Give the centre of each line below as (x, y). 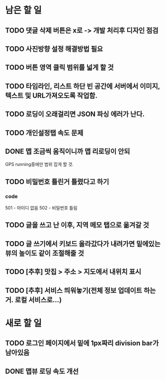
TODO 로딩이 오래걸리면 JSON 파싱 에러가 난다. (75, 114)
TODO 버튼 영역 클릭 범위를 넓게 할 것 (59, 67)
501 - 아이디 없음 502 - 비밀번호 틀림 (41, 208)
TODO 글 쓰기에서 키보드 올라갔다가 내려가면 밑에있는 (83, 244)
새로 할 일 (23, 323)
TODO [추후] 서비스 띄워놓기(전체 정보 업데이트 (74, 291)
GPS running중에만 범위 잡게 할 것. (39, 164)
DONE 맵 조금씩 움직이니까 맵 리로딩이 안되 (68, 151)
